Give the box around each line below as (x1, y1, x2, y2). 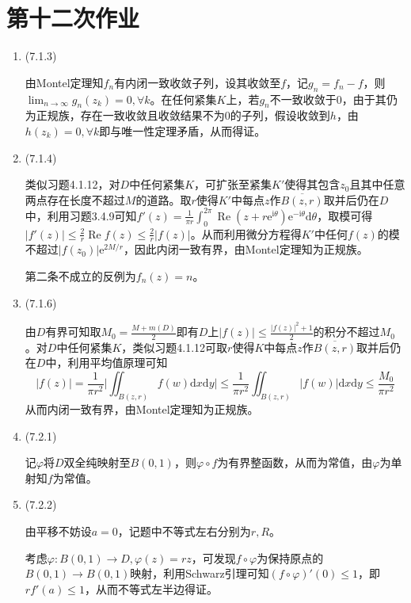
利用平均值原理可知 (67, 354, 168, 371)
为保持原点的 (257, 549, 324, 566)
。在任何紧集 (150, 90, 217, 107)
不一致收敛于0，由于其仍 (269, 90, 398, 107)
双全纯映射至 (63, 454, 131, 471)
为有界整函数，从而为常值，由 (217, 454, 373, 471)
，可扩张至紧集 (194, 176, 272, 193)
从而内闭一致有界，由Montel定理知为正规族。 (25, 400, 259, 417)
